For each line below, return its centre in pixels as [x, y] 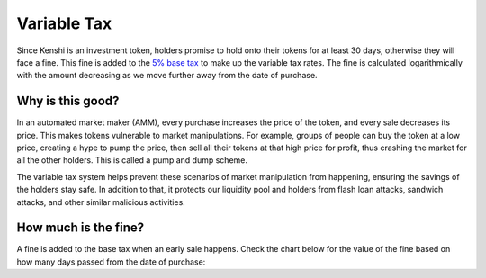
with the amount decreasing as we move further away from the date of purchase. [167, 76]
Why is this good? [68, 101]
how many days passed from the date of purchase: [111, 262]
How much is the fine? [81, 228]
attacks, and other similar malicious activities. [101, 202]
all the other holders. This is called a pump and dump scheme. [132, 160]
